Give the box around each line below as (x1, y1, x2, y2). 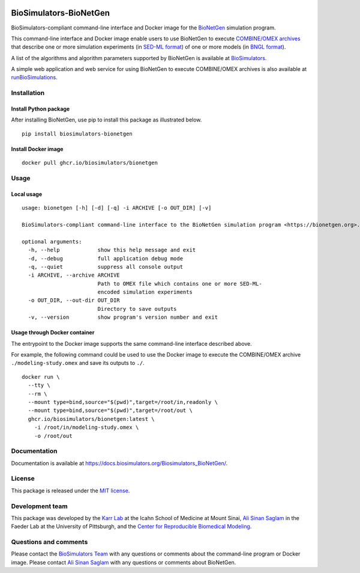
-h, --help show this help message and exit (28, 247, 196, 254)
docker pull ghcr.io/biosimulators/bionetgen (22, 159, 158, 167)
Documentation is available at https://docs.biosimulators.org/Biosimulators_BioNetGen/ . (11, 459, 228, 467)
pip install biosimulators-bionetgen (22, 130, 133, 137)
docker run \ (22, 373, 60, 380)
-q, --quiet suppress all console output (28, 263, 183, 270)
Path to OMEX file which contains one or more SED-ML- (97, 280, 262, 287)
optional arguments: (22, 238, 82, 245)
